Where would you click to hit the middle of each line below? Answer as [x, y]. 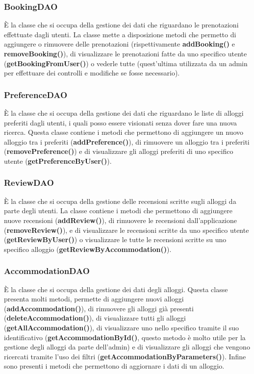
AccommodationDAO [47, 271]
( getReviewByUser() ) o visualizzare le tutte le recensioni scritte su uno [115, 239]
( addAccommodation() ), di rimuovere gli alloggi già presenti [99, 308]
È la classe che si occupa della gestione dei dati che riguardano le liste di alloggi [124, 113]
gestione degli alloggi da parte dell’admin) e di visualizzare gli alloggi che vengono [127, 347]
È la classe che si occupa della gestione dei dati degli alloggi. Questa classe [116, 289]
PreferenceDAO [36, 94]
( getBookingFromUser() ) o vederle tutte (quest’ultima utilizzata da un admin [126, 63]
